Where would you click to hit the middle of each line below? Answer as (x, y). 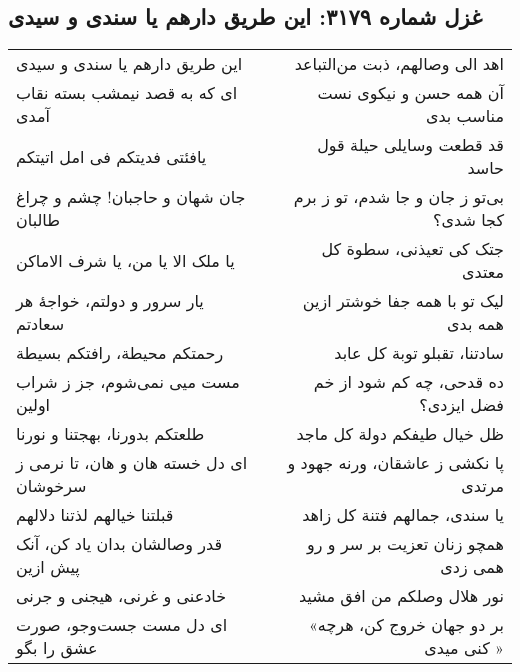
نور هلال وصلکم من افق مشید (401, 596)
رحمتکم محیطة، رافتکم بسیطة (120, 353)
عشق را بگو (57, 648)
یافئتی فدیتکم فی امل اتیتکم (111, 156)
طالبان (38, 220)
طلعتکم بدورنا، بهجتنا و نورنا (110, 434)
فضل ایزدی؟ (461, 405)
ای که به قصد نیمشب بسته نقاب (127, 93)
